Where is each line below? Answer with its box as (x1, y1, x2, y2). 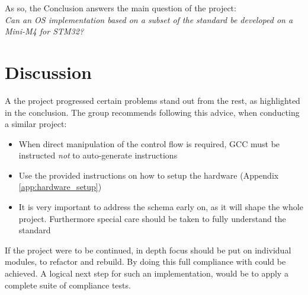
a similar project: (5, 118, 67, 130)
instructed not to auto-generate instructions (18, 149, 178, 161)
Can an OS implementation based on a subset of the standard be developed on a (5, 13, 293, 26)
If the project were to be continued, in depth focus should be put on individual (5, 243, 291, 256)
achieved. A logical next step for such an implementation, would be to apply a (5, 267, 288, 280)
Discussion (5, 59, 92, 84)
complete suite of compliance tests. (5, 278, 131, 291)
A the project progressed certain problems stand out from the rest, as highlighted (5, 94, 300, 106)
